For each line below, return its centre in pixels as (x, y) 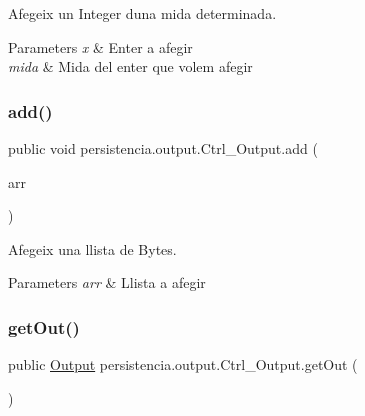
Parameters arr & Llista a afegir (107, 282)
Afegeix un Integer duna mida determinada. (142, 13)
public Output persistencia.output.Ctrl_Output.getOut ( (183, 364)
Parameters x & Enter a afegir (100, 46)
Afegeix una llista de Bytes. (92, 248)
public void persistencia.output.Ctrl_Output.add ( (163, 148)
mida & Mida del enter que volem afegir (130, 66)
